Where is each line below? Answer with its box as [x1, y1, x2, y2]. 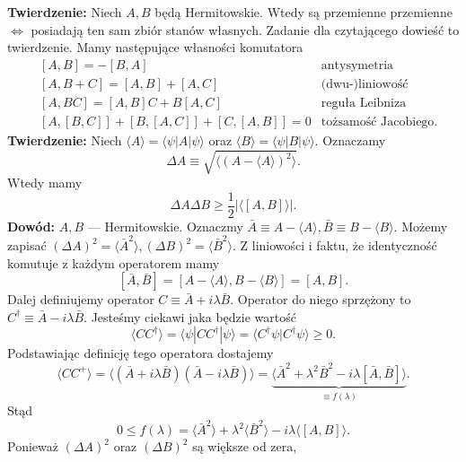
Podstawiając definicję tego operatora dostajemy [7, 344, 274, 362]
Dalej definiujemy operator [7, 290, 154, 309]
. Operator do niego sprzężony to [230, 290, 411, 309]
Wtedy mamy [7, 173, 83, 192]
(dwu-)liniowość [321, 77, 409, 91]
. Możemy [393, 216, 448, 235]
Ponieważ [7, 437, 58, 456]
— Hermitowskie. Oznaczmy [87, 216, 243, 235]
